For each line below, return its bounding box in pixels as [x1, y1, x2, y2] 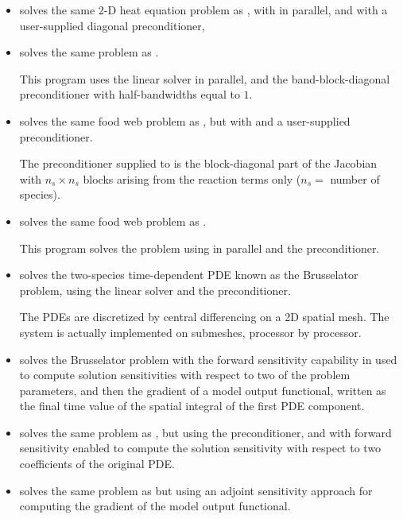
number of [330, 170, 380, 187]
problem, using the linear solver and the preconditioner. [19, 281, 291, 298]
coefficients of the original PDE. [19, 455, 175, 472]
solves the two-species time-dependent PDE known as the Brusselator [19, 266, 358, 283]
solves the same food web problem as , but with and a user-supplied [19, 112, 351, 129]
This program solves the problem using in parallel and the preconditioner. [19, 239, 380, 256]
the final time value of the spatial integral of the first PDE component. [19, 397, 365, 414]
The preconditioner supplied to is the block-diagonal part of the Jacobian [19, 155, 378, 172]
